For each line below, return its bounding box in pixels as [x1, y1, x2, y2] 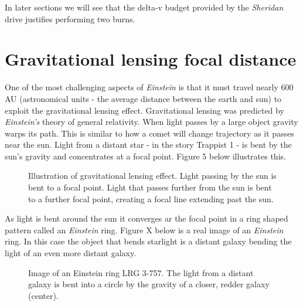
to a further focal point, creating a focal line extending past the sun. [28, 192, 274, 205]
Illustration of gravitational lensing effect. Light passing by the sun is [28, 169, 277, 182]
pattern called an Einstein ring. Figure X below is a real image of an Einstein [5, 223, 284, 236]
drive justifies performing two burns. [5, 12, 135, 25]
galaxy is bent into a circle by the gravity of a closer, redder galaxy [28, 278, 270, 290]
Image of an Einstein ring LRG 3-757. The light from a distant [28, 266, 254, 278]
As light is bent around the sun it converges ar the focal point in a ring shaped [5, 212, 288, 225]
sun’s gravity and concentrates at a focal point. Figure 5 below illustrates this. [5, 149, 286, 162]
